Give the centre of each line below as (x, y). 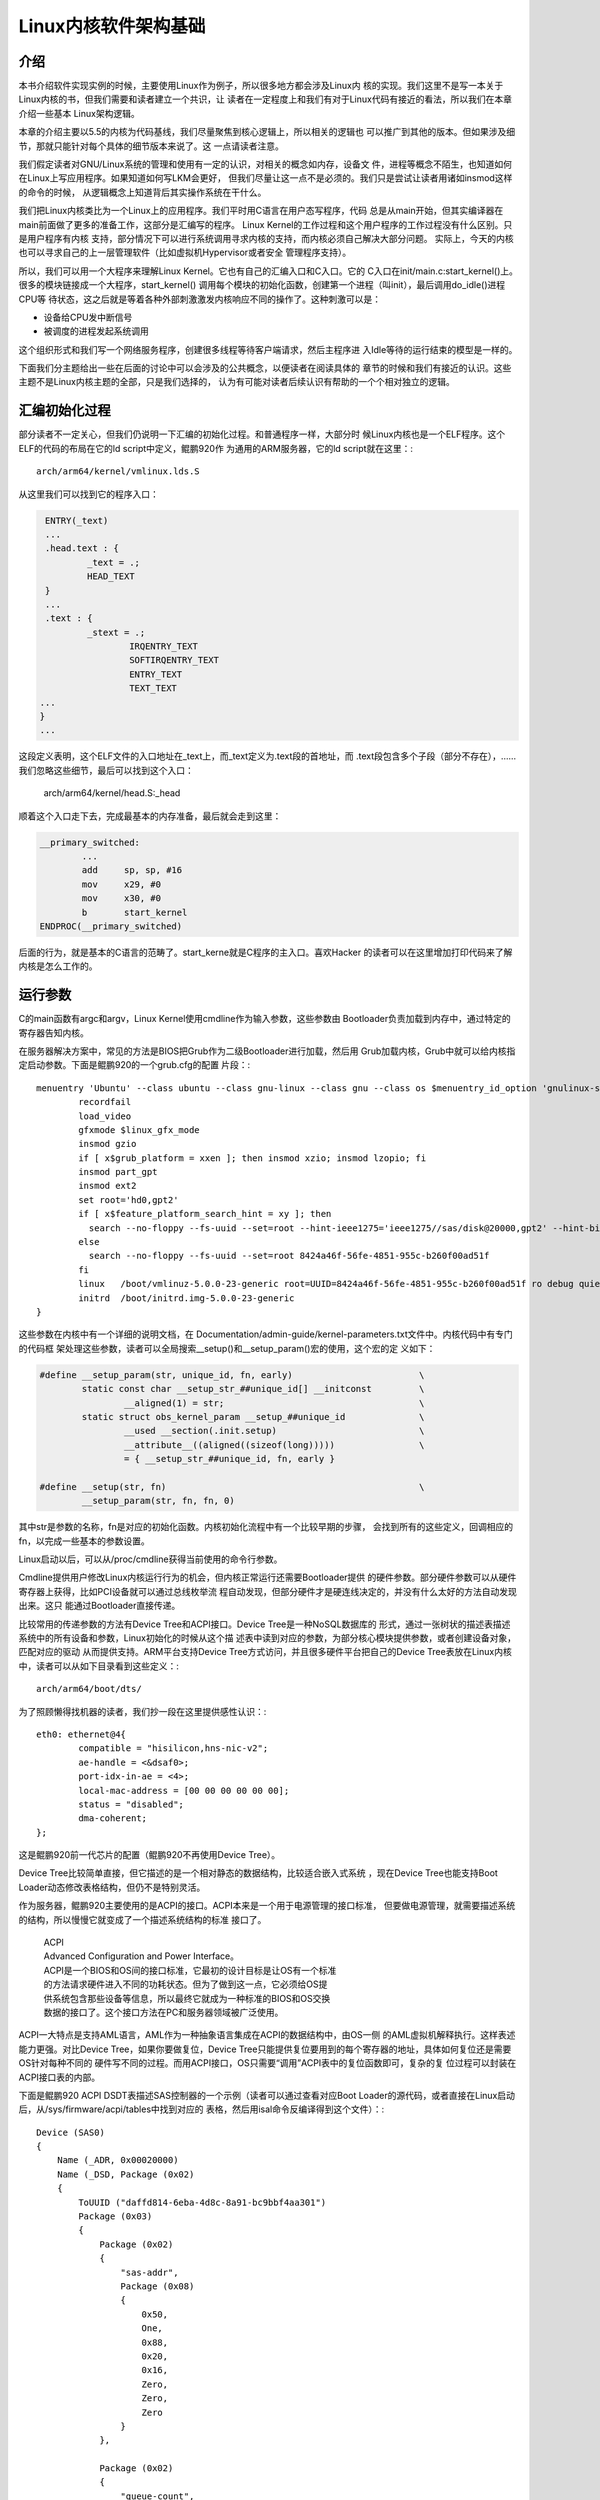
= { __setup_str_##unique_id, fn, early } (229, 1459)
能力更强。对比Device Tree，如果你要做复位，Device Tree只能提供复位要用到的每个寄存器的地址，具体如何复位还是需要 (265, 2049)
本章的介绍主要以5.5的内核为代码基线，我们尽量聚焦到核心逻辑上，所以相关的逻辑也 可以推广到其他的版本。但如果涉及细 (267, 132)
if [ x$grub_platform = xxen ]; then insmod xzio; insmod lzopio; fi (252, 1158)
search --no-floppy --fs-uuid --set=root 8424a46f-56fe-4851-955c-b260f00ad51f (289, 1256)
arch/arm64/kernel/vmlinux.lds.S (118, 471)
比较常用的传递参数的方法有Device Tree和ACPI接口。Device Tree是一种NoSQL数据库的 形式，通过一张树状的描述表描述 (264, 1624)
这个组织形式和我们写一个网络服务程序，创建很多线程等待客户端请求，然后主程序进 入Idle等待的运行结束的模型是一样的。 (268, 349)
